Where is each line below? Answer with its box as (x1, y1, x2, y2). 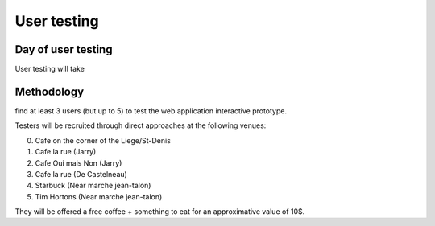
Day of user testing (14, 43, 113, 56)
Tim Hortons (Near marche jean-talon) (35, 191, 163, 201)
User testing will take (14, 64, 85, 74)
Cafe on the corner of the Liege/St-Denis (35, 135, 171, 145)
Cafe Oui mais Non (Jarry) (35, 158, 122, 168)
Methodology (14, 84, 85, 98)
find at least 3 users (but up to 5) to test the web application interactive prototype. (14, 105, 288, 116)
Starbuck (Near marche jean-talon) (35, 181, 151, 191)
